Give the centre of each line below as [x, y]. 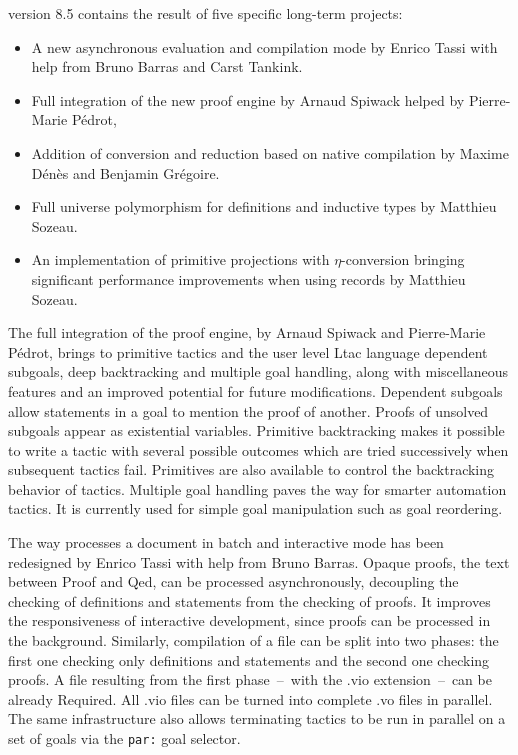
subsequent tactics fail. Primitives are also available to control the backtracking [251, 469]
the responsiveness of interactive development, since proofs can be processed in [249, 620]
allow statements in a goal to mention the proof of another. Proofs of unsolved [248, 410]
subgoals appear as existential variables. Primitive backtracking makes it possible [256, 430]
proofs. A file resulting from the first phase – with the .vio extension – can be [250, 679]
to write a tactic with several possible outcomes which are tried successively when [258, 449]
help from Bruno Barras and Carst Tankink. [167, 66]
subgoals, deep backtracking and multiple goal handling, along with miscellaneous [258, 371]
